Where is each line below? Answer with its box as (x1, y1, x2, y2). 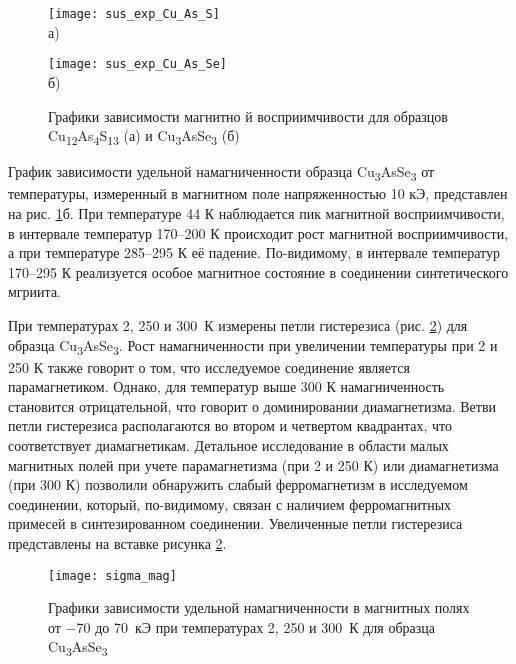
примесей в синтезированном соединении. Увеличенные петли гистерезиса (8, 513, 463, 534)
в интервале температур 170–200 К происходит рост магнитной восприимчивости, (8, 222, 509, 243)
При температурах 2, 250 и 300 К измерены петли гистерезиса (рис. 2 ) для (8, 314, 468, 335)
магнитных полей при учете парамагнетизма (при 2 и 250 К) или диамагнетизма (8, 454, 499, 475)
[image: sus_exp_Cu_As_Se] (48, 57, 227, 72)
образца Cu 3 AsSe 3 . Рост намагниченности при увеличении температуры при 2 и (8, 334, 498, 358)
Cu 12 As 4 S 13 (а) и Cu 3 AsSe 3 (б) (48, 125, 240, 148)
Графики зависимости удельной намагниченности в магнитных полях (48, 597, 470, 618)
